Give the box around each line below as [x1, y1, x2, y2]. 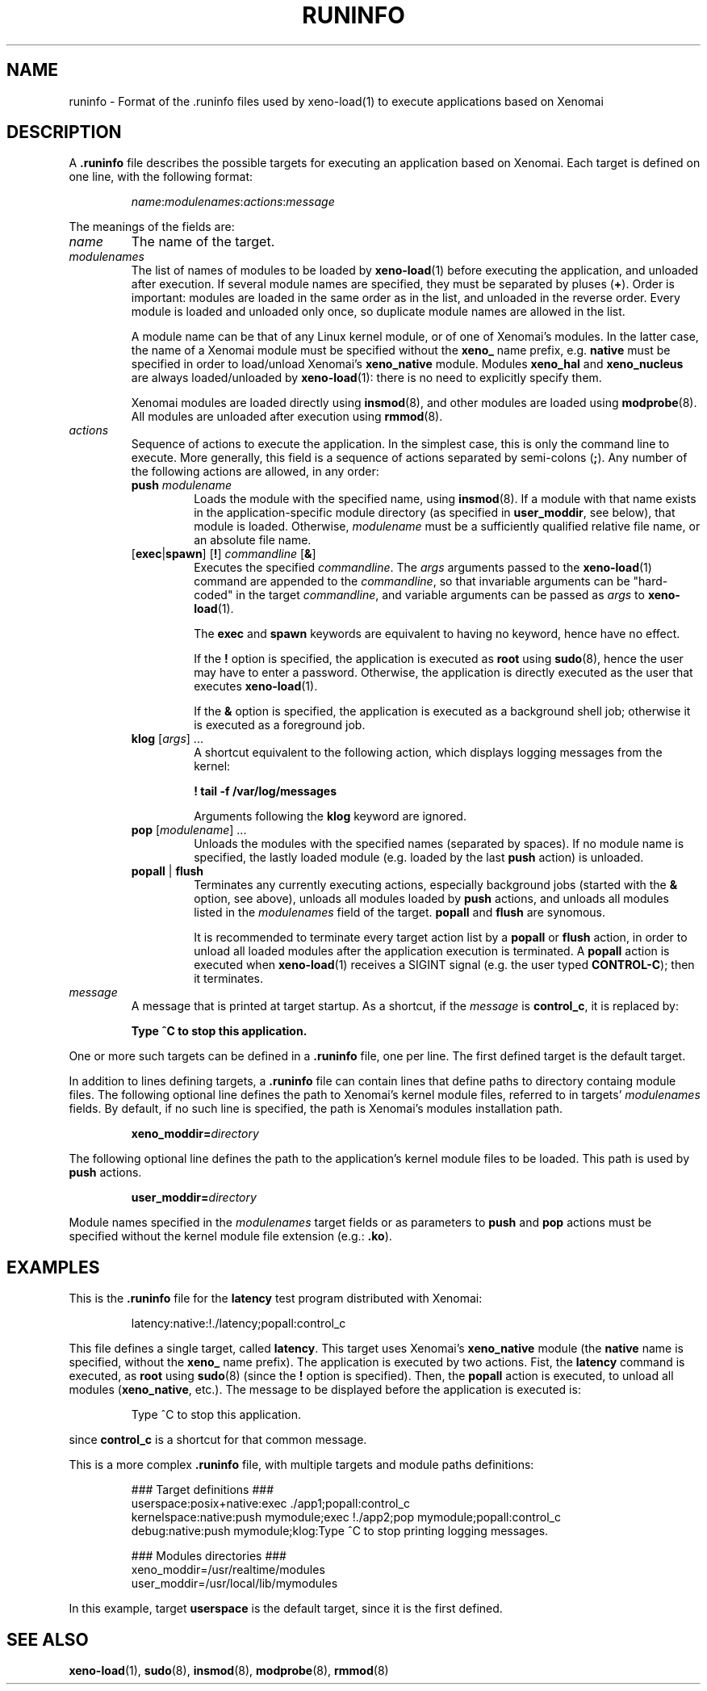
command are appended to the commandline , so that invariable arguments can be [194, 574, 630, 589]
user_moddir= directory [131, 1190, 257, 1205]
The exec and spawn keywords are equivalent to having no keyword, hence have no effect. [194, 627, 680, 641]
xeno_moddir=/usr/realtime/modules [131, 1563, 325, 1577]
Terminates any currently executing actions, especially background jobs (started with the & [194, 878, 678, 892]
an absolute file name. [194, 533, 312, 548]
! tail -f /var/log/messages [194, 784, 337, 799]
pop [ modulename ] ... [131, 823, 247, 837]
